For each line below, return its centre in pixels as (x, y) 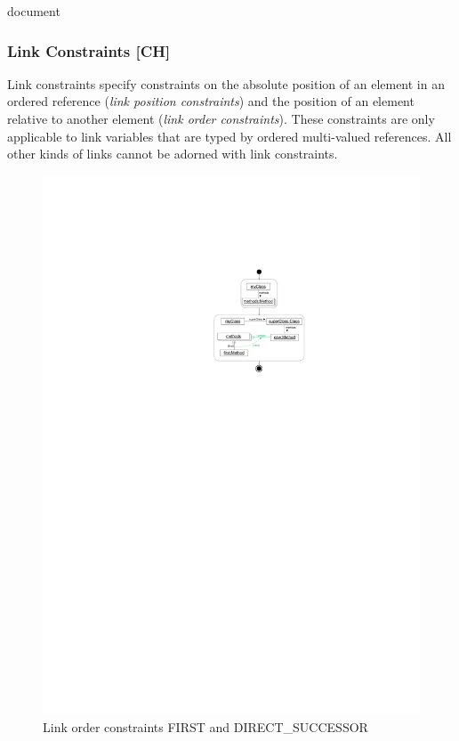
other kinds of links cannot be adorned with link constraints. (173, 154)
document (34, 11)
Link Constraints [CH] (89, 50)
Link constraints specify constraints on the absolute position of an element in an (226, 83)
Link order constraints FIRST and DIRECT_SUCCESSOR (205, 726)
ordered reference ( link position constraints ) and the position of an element (211, 101)
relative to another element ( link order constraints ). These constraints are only (221, 118)
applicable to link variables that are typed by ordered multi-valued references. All (229, 136)
